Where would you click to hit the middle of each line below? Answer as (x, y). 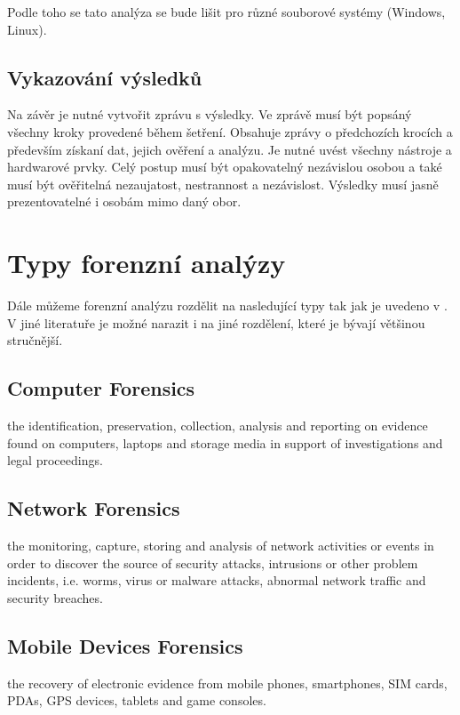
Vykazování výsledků (105, 77)
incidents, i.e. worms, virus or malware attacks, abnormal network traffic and (217, 580)
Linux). (27, 29)
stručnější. (35, 340)
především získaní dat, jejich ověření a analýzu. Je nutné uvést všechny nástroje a (230, 149)
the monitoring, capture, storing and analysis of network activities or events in (221, 546)
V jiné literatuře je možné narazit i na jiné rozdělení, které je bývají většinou (216, 322)
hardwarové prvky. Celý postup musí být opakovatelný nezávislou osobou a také (225, 167)
